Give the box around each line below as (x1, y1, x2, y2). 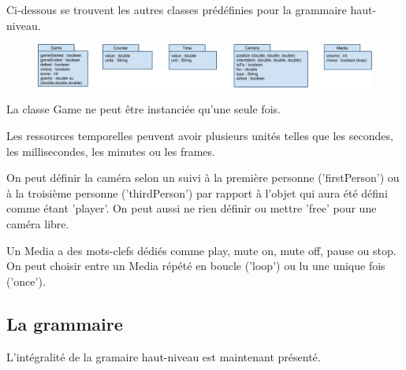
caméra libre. (6, 216, 69, 231)
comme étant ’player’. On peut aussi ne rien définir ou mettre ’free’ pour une (6, 200, 377, 216)
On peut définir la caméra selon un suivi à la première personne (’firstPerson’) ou (6, 169, 400, 186)
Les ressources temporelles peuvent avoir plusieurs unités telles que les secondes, (6, 128, 393, 144)
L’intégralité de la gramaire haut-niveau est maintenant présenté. (6, 348, 321, 364)
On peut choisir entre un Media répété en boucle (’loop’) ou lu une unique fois (6, 257, 386, 274)
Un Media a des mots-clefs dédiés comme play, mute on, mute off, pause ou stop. (6, 242, 397, 258)
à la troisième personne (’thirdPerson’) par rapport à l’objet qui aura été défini (6, 184, 388, 201)
